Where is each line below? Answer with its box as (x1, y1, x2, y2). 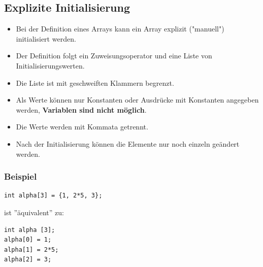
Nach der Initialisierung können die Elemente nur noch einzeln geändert (16, 138, 240, 149)
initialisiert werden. (16, 33, 76, 44)
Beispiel (4, 170, 37, 183)
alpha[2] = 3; (4, 256, 52, 263)
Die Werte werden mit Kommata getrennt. (16, 121, 148, 132)
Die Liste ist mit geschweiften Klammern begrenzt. (16, 77, 174, 88)
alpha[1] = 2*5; (4, 246, 59, 253)
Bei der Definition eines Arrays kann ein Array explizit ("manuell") (16, 23, 224, 34)
